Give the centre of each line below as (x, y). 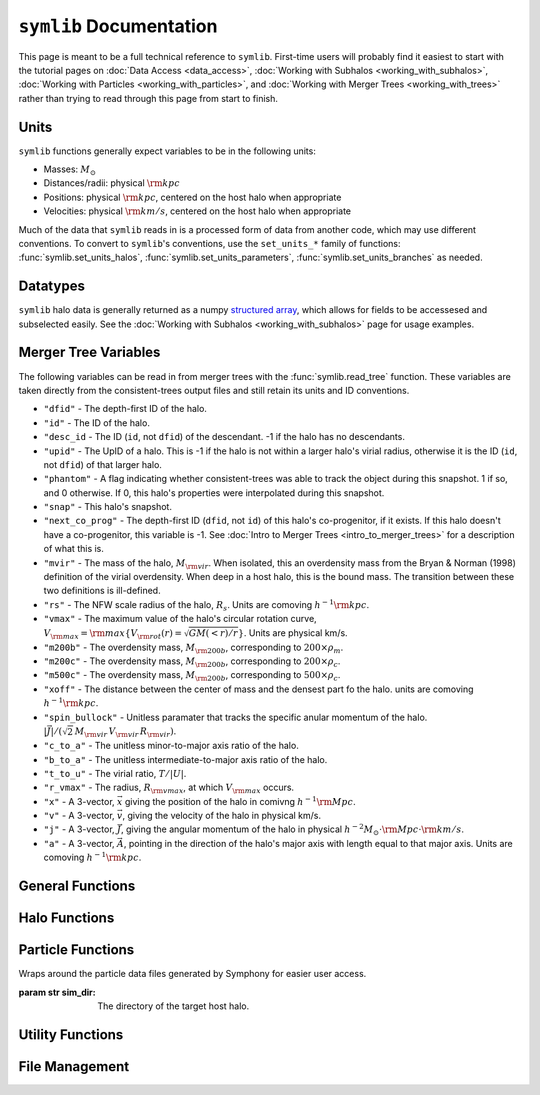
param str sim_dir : (57, 992)
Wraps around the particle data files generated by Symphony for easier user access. (192, 974)
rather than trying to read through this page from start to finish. (148, 98)
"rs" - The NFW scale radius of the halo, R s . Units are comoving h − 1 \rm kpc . (206, 605)
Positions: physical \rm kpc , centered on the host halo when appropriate (192, 197)
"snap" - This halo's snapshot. (107, 507)
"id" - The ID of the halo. (96, 422)
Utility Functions (71, 1034)
